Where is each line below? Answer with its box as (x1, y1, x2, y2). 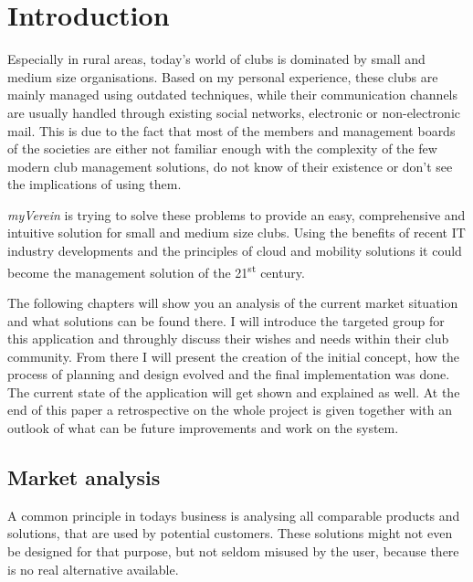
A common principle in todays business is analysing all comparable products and (7, 505, 460, 524)
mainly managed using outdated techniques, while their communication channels (7, 85, 458, 104)
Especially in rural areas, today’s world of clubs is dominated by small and (7, 49, 426, 69)
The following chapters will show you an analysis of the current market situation (7, 292, 458, 312)
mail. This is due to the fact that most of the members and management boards (7, 121, 456, 140)
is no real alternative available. (7, 559, 179, 578)
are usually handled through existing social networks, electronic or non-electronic (7, 102, 461, 122)
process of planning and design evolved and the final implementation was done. (7, 365, 450, 384)
